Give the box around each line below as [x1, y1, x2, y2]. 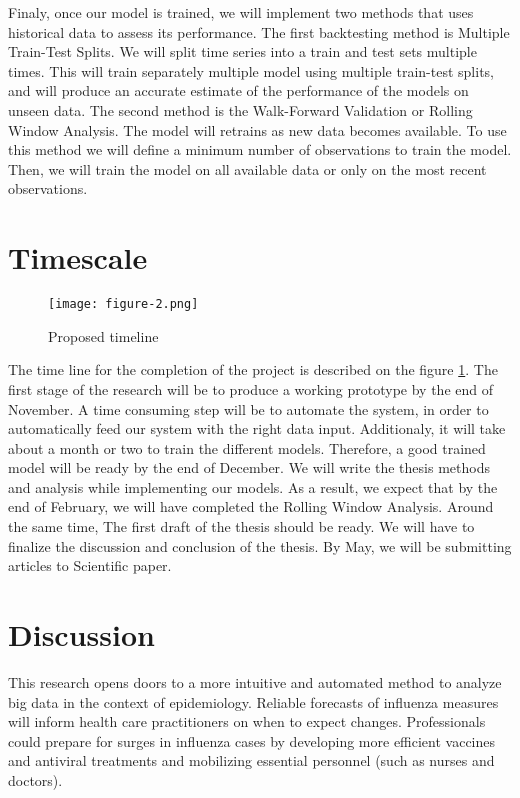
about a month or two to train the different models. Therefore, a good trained [8, 437, 486, 458]
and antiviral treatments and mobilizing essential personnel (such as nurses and [8, 750, 495, 771]
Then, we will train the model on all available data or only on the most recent [8, 158, 487, 179]
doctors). [8, 769, 63, 790]
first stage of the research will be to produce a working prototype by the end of [8, 378, 494, 399]
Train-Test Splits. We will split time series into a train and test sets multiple [8, 41, 477, 62]
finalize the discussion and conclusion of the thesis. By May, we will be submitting [8, 535, 512, 556]
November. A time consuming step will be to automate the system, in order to [8, 398, 489, 419]
